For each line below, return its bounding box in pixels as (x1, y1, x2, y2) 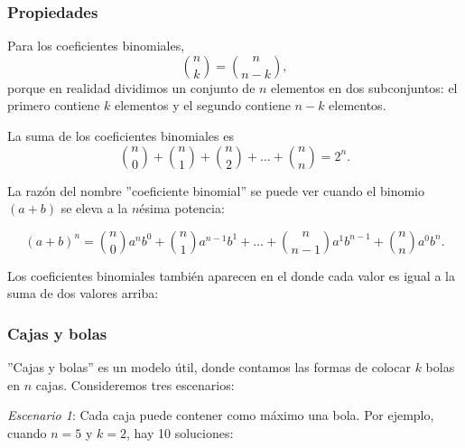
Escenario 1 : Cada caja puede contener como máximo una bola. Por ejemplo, (7, 406, 434, 425)
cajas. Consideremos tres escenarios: (35, 375, 235, 394)
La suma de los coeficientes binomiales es (7, 126, 234, 145)
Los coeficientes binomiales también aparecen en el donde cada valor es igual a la (7, 266, 455, 285)
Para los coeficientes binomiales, (7, 36, 185, 55)
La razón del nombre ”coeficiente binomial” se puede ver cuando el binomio (7, 181, 424, 200)
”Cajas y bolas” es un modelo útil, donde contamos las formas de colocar (7, 358, 411, 377)
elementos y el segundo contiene (114, 96, 291, 115)
